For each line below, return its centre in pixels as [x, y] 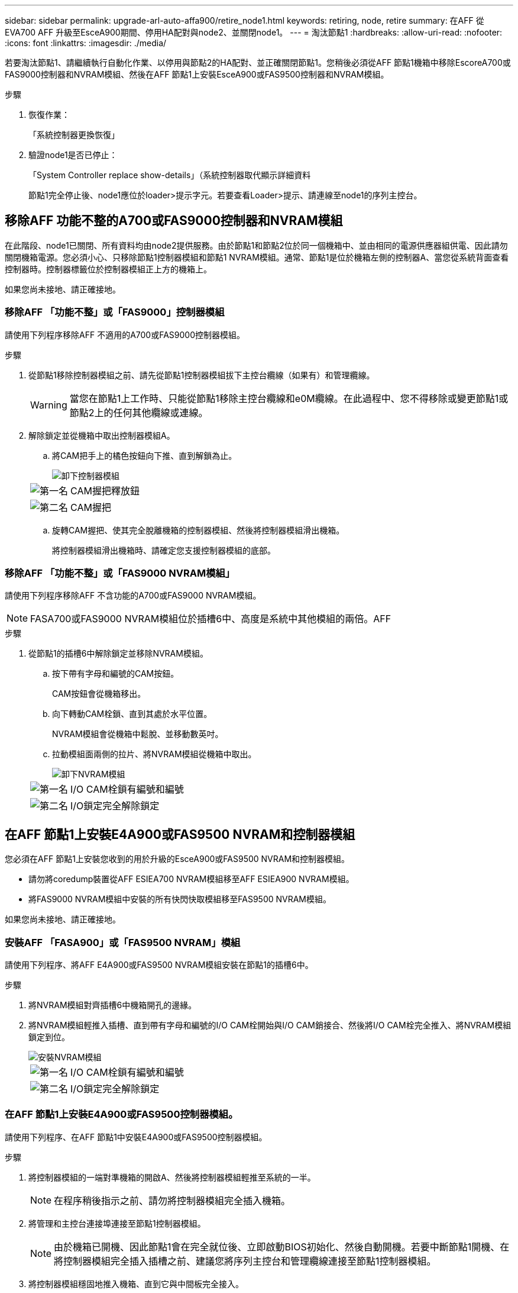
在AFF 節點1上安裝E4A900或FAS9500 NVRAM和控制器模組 [180, 834]
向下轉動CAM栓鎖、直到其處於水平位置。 [132, 714]
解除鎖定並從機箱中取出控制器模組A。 [102, 435]
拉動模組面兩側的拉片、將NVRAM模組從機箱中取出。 [154, 754]
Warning [49, 405]
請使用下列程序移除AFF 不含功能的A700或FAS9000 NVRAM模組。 [133, 596]
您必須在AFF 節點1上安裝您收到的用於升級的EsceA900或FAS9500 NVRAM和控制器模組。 [177, 859]
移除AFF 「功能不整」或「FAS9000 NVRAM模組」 [120, 573]
